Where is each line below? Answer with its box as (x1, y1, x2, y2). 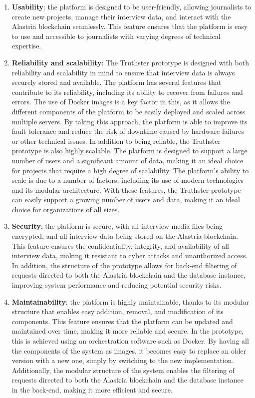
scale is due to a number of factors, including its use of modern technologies (11, 175, 244, 185)
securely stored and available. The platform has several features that (11, 77, 222, 87)
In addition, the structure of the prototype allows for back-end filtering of (11, 260, 237, 270)
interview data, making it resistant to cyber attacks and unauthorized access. (11, 250, 248, 261)
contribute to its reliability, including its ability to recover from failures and (11, 86, 243, 97)
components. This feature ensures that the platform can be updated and (11, 316, 233, 326)
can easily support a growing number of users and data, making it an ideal (11, 194, 240, 205)
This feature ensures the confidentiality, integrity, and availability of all (11, 240, 229, 251)
